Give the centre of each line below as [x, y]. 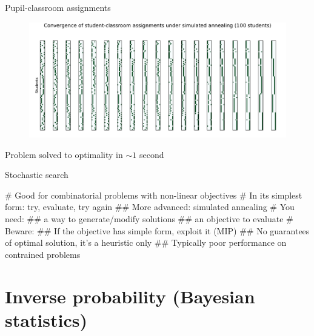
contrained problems [43, 254]
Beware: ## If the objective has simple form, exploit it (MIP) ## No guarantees [157, 230]
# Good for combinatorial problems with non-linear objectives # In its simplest [154, 195]
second [152, 154]
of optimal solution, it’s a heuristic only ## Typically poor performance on [146, 242]
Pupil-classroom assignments [58, 7]
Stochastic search [37, 175]
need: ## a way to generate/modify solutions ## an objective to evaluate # [149, 219]
